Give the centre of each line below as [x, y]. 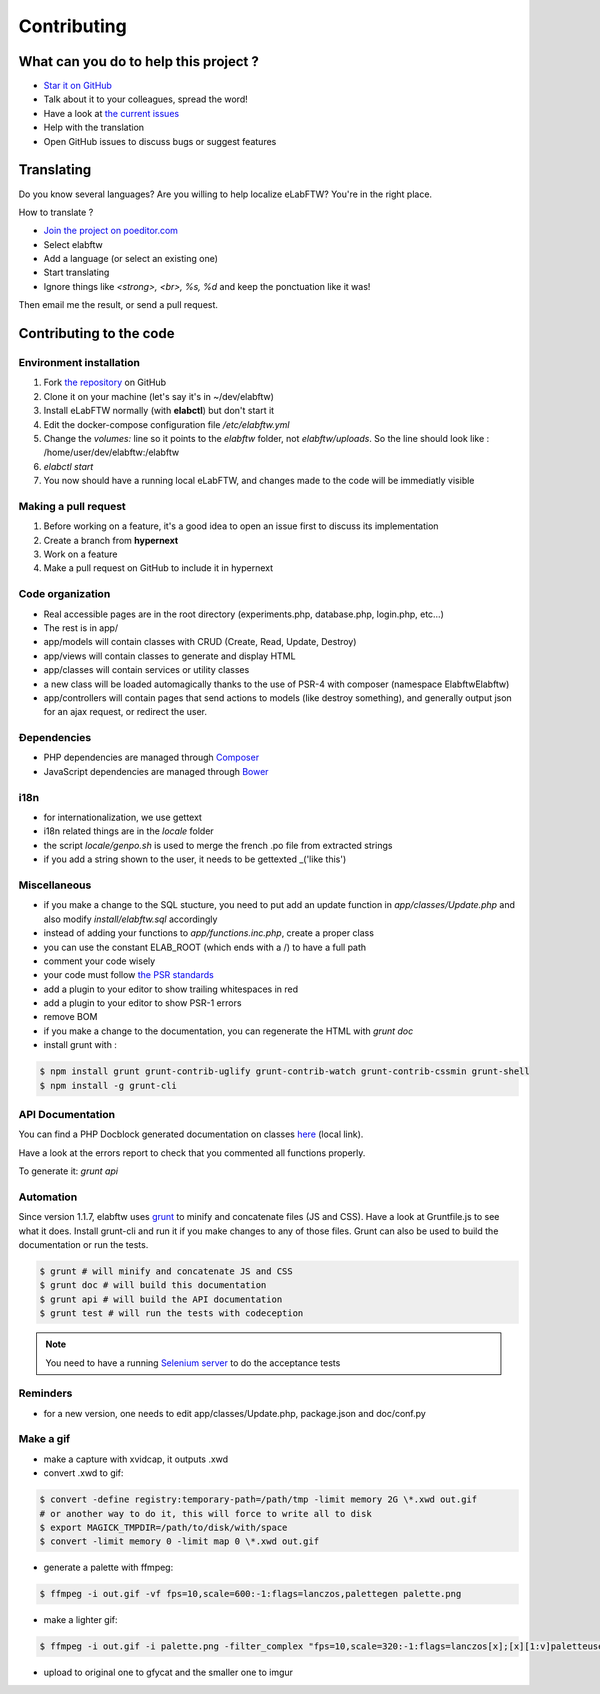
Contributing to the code [96, 333]
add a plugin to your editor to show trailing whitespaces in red [171, 989]
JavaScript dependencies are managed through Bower [156, 771]
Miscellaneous [55, 885]
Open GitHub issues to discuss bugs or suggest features [160, 141]
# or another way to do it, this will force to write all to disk [205, 1513]
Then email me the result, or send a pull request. [118, 305]
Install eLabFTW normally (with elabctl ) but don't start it [159, 411]
